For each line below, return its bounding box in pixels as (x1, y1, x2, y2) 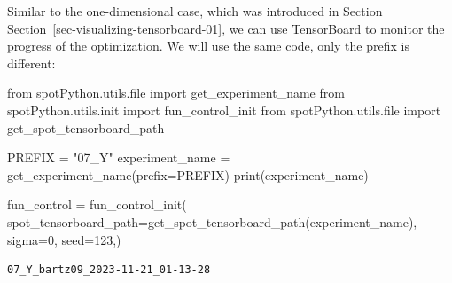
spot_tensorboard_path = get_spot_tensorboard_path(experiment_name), (7, 212, 417, 231)
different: (7, 53, 56, 72)
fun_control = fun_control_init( (7, 195, 187, 214)
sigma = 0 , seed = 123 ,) (7, 230, 121, 248)
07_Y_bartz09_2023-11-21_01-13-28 (7, 263, 211, 277)
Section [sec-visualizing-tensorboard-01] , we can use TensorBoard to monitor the (7, 19, 445, 37)
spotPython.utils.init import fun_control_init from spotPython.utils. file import (7, 100, 441, 119)
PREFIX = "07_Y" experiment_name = (7, 148, 230, 167)
